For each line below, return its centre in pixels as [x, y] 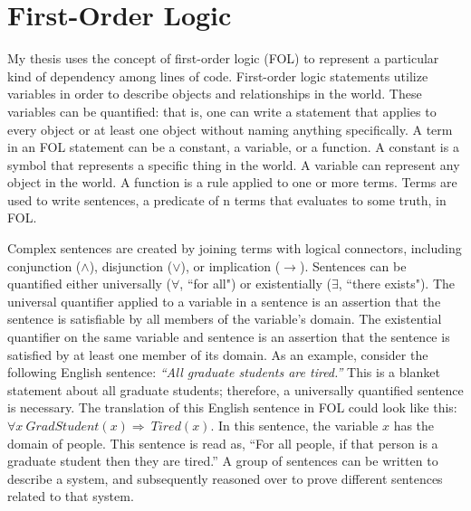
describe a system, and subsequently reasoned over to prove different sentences [225, 478]
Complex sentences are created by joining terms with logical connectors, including [235, 248]
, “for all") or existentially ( [255, 284]
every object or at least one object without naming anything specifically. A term [230, 129]
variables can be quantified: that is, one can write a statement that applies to [222, 111]
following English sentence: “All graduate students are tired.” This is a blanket [224, 372]
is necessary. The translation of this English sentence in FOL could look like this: [232, 407]
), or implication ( [231, 265]
